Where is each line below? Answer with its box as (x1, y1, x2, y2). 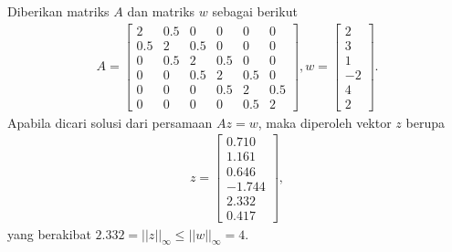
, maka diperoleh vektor (258, 112, 392, 131)
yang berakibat (7, 224, 91, 243)
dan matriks (127, 2, 195, 20)
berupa (405, 112, 445, 131)
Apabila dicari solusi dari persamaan (7, 112, 213, 131)
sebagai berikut (212, 2, 298, 20)
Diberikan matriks (7, 2, 110, 20)
